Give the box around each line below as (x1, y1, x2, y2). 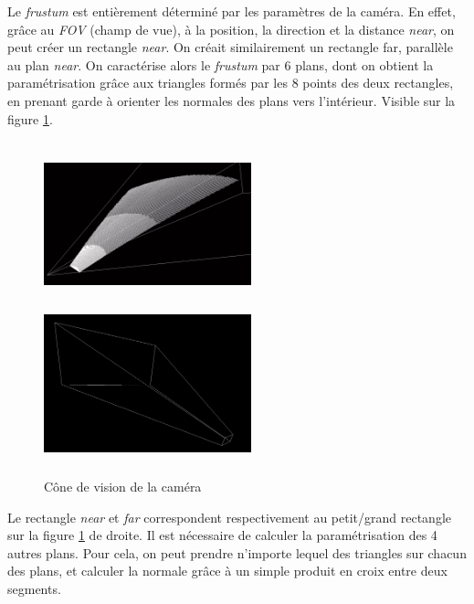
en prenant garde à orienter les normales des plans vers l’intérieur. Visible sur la (7, 90, 456, 110)
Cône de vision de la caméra (44, 477, 202, 496)
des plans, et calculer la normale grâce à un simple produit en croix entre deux (7, 561, 448, 580)
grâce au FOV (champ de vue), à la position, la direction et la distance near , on (7, 19, 455, 38)
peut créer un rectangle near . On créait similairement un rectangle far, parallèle (7, 37, 453, 57)
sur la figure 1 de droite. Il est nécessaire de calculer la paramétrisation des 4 (7, 525, 437, 545)
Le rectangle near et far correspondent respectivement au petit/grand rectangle (7, 507, 451, 526)
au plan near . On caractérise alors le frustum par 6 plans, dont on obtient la (7, 55, 434, 74)
